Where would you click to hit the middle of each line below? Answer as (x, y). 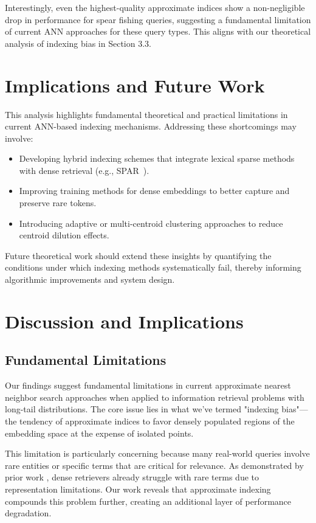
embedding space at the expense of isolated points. (99, 433)
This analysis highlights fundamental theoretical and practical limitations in (146, 114)
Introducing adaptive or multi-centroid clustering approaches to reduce (151, 223)
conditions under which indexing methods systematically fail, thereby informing (153, 267)
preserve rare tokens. (58, 203)
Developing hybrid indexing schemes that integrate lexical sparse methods (157, 158)
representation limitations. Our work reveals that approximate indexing (138, 489)
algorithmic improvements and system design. (90, 279)
